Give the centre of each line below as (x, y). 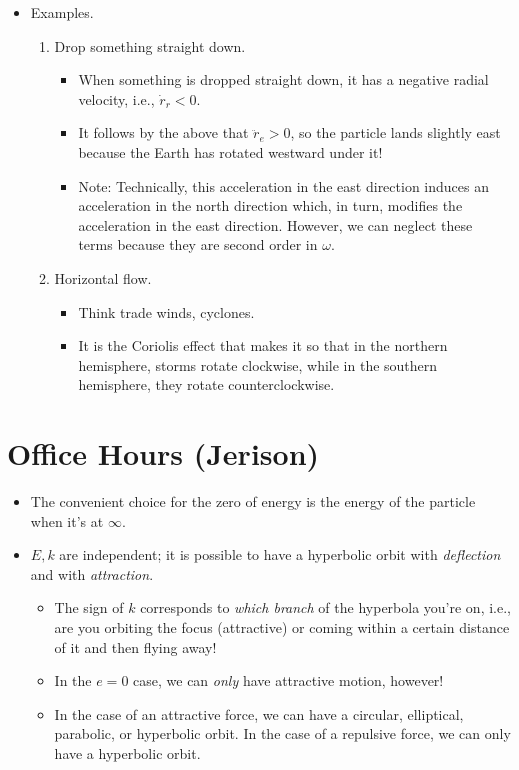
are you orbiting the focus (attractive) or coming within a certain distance (282, 627)
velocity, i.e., (116, 98)
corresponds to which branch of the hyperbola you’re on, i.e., (325, 607)
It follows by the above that (163, 132)
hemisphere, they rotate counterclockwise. (206, 384)
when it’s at (67, 520)
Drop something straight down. (150, 45)
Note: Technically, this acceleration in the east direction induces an (283, 185)
